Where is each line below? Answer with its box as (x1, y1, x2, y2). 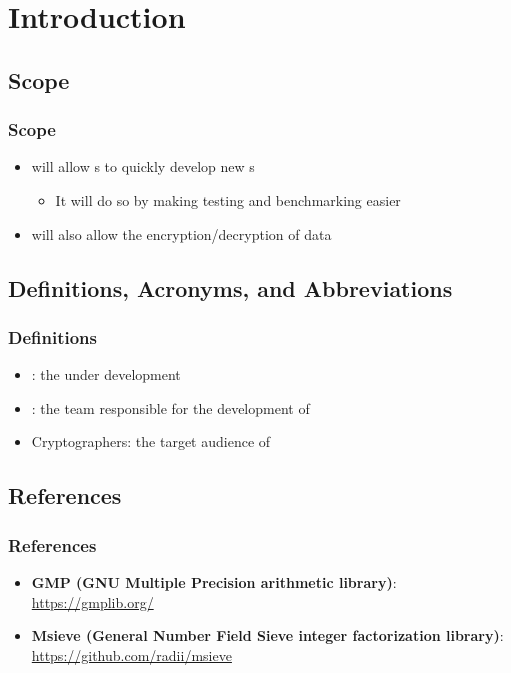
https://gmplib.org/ (31, 591, 154, 612)
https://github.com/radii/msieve (31, 644, 232, 665)
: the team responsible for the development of (31, 397, 310, 418)
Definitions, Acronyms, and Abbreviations (8, 272, 453, 303)
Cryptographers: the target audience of (31, 431, 271, 452)
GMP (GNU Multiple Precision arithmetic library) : (31, 571, 397, 592)
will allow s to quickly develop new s (31, 156, 255, 177)
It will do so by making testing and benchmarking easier (55, 189, 401, 210)
